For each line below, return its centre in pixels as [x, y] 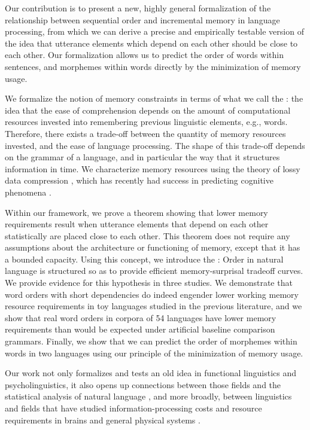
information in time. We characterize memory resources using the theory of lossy [153, 168]
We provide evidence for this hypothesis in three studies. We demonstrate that [149, 283]
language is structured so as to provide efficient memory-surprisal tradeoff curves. [154, 271]
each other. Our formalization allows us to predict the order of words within [145, 55]
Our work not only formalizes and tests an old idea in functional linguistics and [151, 373]
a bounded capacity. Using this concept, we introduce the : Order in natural [144, 259]
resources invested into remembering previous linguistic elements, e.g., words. [146, 122]
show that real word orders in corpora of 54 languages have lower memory [141, 317]
